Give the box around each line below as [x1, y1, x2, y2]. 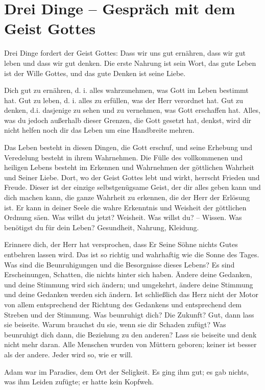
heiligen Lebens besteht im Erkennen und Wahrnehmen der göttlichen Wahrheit [4, 162, 254, 173]
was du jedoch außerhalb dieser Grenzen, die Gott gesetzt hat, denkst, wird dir [4, 114, 252, 125]
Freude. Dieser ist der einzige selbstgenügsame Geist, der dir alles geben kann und [4, 182, 261, 192]
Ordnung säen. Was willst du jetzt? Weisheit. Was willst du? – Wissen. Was [4, 212, 242, 223]
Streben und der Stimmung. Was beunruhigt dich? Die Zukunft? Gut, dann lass [4, 309, 254, 320]
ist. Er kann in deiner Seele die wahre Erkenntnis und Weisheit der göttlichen [4, 202, 247, 212]
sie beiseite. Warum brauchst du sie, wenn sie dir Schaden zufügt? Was [4, 319, 226, 330]
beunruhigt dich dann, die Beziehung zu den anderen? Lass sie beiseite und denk [4, 329, 257, 339]
